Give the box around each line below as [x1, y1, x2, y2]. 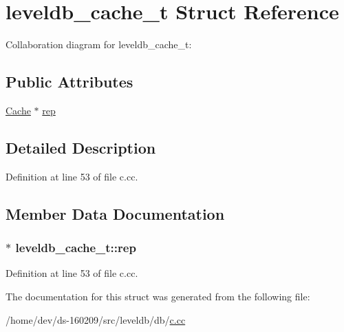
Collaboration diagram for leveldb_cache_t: [6, 37, 192, 52]
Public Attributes [6, 71, 133, 92]
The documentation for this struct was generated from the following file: [6, 289, 310, 303]
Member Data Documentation [6, 203, 225, 224]
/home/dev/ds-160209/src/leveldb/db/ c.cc [6, 312, 186, 326]
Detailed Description [6, 136, 156, 158]
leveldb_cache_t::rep [15, 239, 136, 256]
